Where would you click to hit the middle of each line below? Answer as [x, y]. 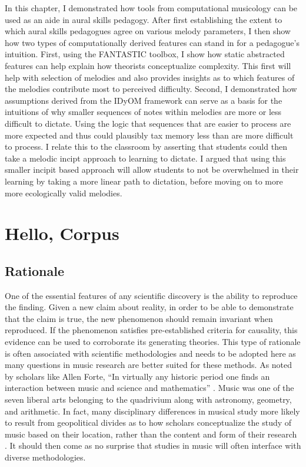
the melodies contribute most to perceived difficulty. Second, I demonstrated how [151, 89]
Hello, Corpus [62, 233]
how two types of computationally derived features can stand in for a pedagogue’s [152, 42]
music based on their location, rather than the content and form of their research [151, 434]
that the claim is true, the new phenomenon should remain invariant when [139, 318]
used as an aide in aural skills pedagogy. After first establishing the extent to [144, 19]
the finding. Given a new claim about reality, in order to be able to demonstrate [149, 307]
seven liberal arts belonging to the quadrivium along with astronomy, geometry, [148, 399]
